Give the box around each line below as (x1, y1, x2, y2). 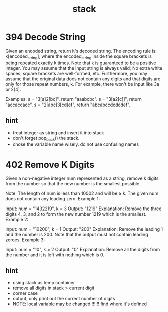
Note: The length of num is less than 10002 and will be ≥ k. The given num (5, 190, 159, 196)
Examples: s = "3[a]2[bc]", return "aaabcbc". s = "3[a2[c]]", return (5, 96, 142, 102)
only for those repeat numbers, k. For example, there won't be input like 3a (5, 81, 159, 87)
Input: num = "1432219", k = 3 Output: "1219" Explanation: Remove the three (5, 205, 162, 212)
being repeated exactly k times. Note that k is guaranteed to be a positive (5, 60, 156, 66)
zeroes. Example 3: (5, 237, 45, 243)
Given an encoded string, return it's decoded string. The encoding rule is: (5, 48, 157, 54)
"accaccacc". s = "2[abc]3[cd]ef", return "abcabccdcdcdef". (5, 101, 131, 108)
